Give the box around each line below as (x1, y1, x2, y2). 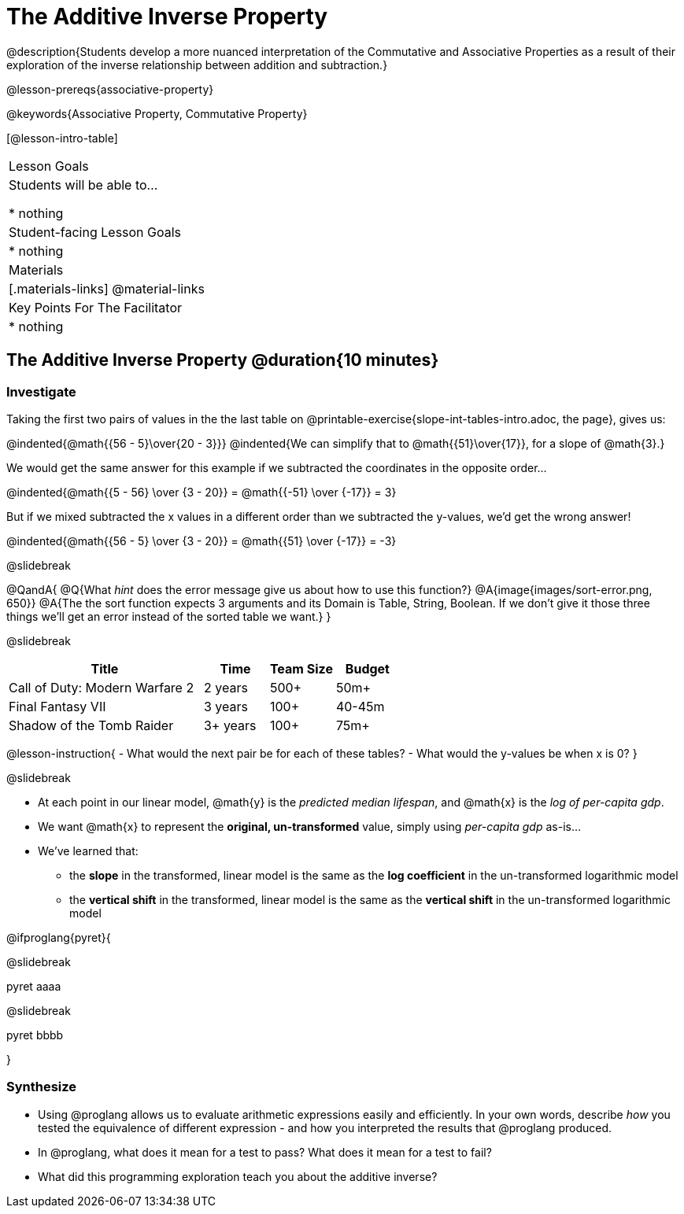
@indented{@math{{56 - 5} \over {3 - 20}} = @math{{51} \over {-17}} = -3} (6, 533, 397, 548)
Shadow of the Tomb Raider (9, 717, 174, 733)
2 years (203, 679, 248, 696)
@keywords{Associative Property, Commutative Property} (6, 106, 308, 120)
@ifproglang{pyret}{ (6, 930, 111, 944)
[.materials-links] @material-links (9, 280, 205, 297)
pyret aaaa (6, 979, 61, 993)
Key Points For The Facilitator (9, 299, 183, 315)
